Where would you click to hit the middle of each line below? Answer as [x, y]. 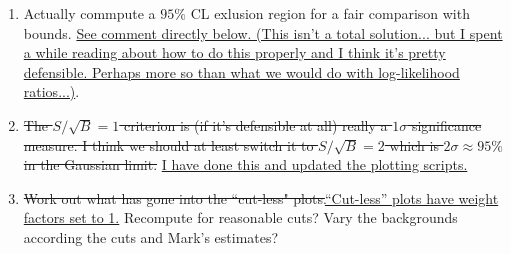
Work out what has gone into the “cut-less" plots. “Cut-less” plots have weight [261, 197]
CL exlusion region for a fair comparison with [330, 13]
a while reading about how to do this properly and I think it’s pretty [234, 52]
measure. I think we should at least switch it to [168, 144]
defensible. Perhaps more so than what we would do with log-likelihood [241, 71]
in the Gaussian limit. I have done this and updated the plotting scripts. [245, 164]
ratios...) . [51, 91]
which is [414, 144]
